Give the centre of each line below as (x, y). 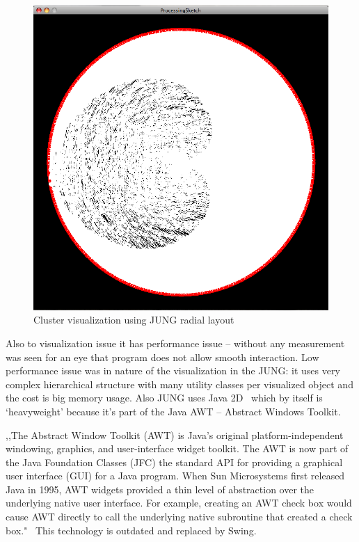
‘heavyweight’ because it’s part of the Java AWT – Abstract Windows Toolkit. (173, 411)
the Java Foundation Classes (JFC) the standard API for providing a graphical (174, 462)
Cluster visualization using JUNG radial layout (134, 320)
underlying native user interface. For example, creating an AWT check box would (179, 503)
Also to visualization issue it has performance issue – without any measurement (175, 343)
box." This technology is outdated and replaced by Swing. (131, 530)
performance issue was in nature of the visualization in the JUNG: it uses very (173, 370)
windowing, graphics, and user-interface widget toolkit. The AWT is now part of (177, 448)
